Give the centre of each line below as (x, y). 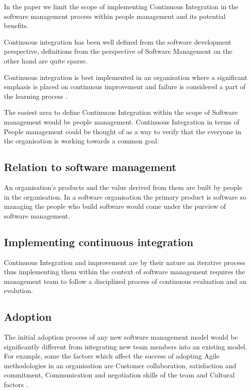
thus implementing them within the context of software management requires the (125, 272)
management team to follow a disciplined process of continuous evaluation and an (125, 281)
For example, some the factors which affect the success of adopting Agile (112, 356)
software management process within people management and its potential (115, 16)
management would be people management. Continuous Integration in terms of (122, 121)
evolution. (18, 290)
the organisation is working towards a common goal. (82, 141)
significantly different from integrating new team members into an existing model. (125, 346)
